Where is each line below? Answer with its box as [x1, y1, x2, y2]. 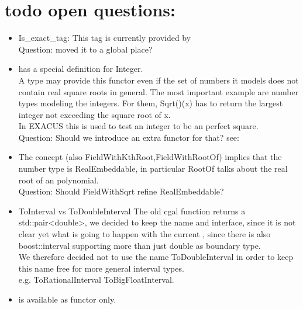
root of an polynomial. [18, 173, 99, 186]
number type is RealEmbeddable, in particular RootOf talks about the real [18, 162, 288, 175]
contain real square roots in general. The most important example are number [18, 85, 299, 98]
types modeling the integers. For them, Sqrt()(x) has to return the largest [18, 97, 283, 109]
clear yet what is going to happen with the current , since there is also [18, 228, 271, 240]
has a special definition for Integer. [18, 63, 143, 75]
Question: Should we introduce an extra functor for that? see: [18, 131, 239, 143]
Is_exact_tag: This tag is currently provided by [18, 32, 191, 44]
